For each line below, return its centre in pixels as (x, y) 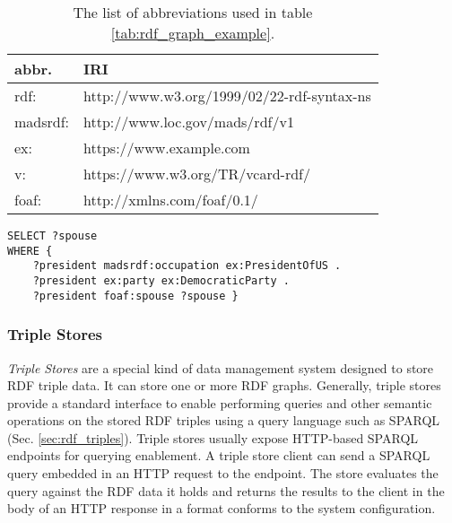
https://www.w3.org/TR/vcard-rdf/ (197, 174)
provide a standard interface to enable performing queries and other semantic (220, 402)
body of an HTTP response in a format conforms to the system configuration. (222, 508)
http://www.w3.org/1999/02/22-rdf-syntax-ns (227, 96)
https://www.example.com (167, 148)
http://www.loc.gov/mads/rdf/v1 (189, 122)
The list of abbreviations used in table (193, 12)
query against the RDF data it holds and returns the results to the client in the (226, 490)
